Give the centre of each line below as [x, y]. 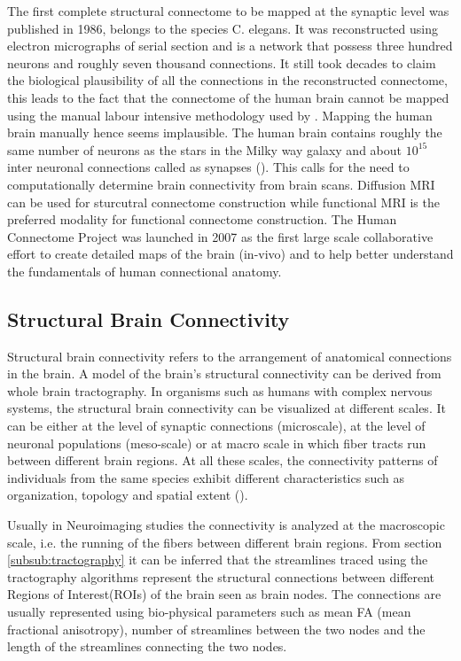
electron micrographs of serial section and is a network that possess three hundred [230, 46]
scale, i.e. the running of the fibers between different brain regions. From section [225, 542]
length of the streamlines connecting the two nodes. [147, 646]
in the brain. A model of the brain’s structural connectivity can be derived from [224, 373]
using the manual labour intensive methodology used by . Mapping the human [220, 115]
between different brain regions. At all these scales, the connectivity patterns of [223, 460]
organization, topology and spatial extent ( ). [128, 495]
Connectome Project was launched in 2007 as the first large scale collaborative [220, 236]
